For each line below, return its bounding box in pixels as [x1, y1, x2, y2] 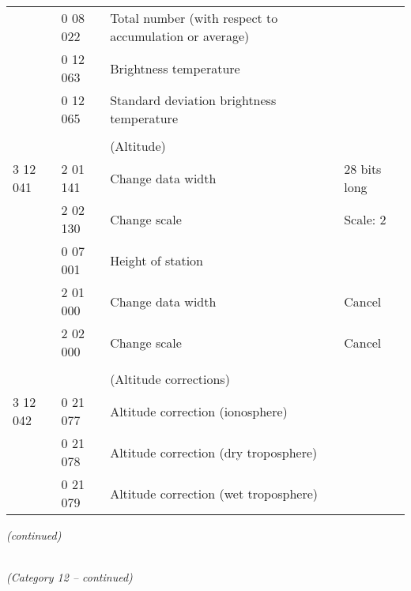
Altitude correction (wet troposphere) [110, 484, 319, 503]
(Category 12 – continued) [6, 569, 133, 585]
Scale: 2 [344, 209, 386, 228]
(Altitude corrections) [110, 370, 230, 388]
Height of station [110, 250, 203, 269]
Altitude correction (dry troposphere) [110, 442, 318, 461]
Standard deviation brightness [110, 91, 277, 109]
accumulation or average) [110, 27, 250, 45]
